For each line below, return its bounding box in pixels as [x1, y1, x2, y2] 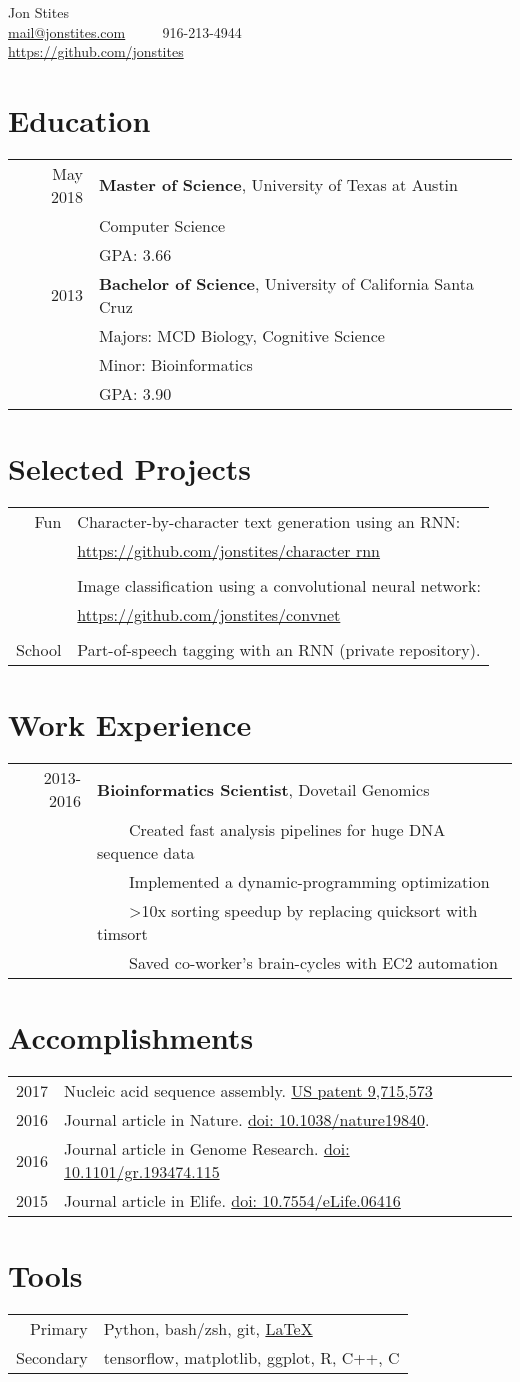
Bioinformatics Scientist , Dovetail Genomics [97, 777, 430, 801]
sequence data [97, 841, 195, 865]
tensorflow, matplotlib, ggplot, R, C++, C [103, 1346, 400, 1370]
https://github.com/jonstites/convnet [77, 603, 341, 627]
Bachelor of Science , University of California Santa [98, 271, 474, 295]
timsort [97, 922, 148, 946]
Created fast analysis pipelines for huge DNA [129, 818, 446, 842]
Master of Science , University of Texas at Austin [98, 173, 458, 197]
